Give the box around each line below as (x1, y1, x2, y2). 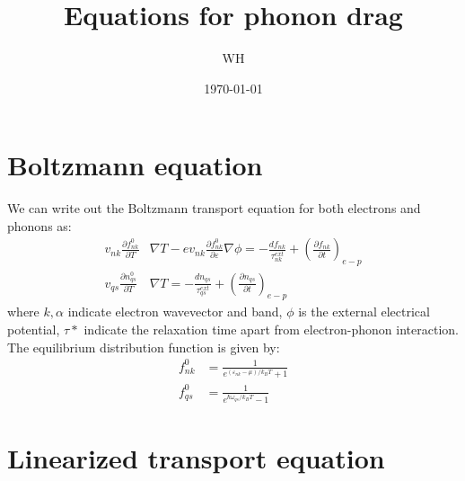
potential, (7, 319, 60, 338)
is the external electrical (298, 302, 430, 321)
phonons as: (7, 216, 72, 235)
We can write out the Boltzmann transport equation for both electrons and (7, 199, 421, 218)
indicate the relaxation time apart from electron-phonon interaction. (83, 319, 459, 338)
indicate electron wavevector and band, (67, 302, 283, 321)
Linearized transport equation (7, 440, 385, 477)
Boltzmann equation (7, 147, 263, 183)
